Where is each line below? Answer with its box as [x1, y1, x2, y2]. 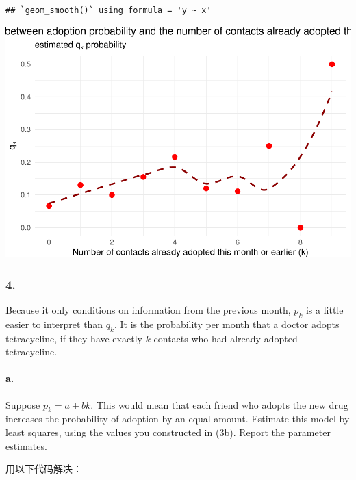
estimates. [5, 438, 47, 453]
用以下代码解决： [5, 462, 82, 476]
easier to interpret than [5, 316, 103, 331]
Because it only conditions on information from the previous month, [5, 302, 291, 316]
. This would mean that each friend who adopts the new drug [90, 397, 348, 412]
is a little [305, 302, 344, 316]
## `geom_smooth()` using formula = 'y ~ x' [5, 5, 212, 15]
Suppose [5, 397, 40, 412]
